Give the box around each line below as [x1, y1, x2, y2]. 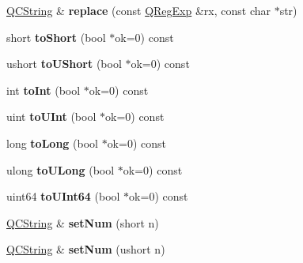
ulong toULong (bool [6, 161, 115, 178]
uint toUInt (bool [6, 108, 97, 125]
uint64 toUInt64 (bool [6, 188, 120, 205]
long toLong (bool [6, 134, 98, 151]
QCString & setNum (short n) [6, 214, 159, 231]
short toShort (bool [6, 28, 106, 45]
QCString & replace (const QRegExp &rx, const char [6, 2, 271, 18]
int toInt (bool [6, 81, 81, 98]
